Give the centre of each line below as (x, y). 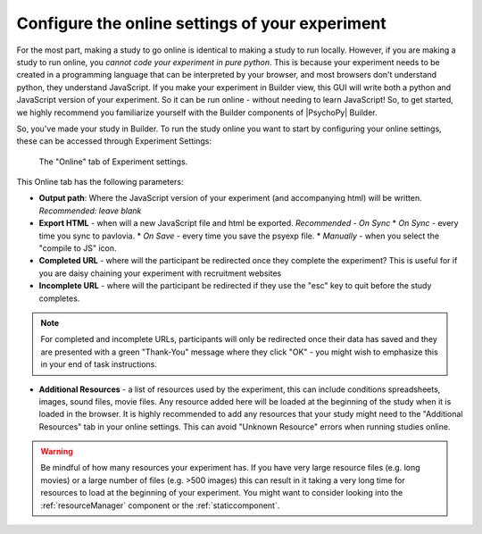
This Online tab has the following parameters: (100, 182)
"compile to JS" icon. (78, 248)
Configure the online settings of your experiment (202, 23)
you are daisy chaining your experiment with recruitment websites (160, 273)
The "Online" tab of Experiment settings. (113, 162)
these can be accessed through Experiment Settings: (114, 141)
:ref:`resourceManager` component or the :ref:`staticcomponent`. (160, 505)
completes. (59, 298)
